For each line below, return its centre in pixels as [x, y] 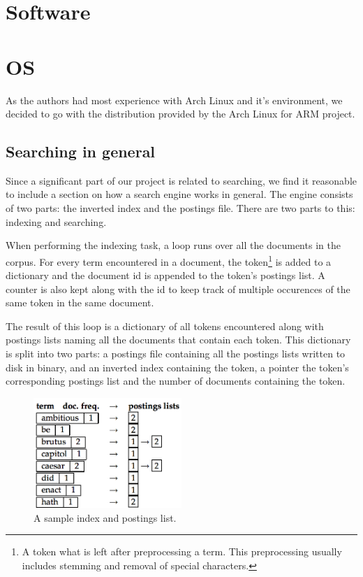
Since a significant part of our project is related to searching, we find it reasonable [181, 180]
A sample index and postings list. [105, 517]
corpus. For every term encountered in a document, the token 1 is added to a [169, 260]
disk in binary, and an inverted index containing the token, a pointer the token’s [177, 367]
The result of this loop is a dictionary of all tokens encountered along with [165, 326]
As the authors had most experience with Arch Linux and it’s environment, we [174, 100]
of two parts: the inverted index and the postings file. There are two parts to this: [180, 208]
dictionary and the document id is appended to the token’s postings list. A [165, 275]
